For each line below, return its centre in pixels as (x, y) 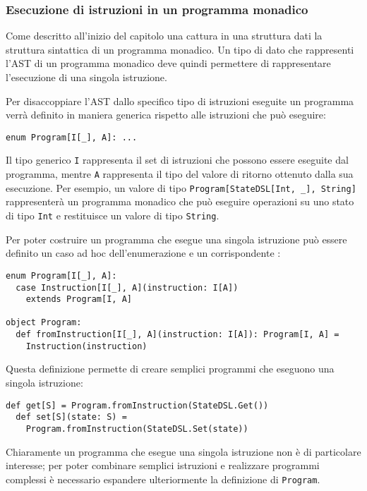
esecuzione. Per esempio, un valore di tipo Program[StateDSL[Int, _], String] (181, 187)
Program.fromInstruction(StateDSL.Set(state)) (137, 429)
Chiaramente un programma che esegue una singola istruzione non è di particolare (183, 451)
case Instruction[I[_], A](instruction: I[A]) (127, 287)
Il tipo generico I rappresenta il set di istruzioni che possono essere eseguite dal (177, 160)
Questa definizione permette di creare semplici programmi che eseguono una (170, 369)
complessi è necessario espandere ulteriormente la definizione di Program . (163, 479)
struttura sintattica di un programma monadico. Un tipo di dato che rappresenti (180, 49)
